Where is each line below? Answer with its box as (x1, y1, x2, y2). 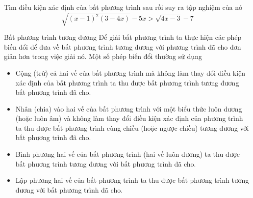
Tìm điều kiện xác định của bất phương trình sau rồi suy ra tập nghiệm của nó (4, 2, 243, 12)
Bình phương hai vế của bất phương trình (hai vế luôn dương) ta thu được (15, 149, 240, 159)
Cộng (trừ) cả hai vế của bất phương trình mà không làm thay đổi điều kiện (15, 67, 246, 78)
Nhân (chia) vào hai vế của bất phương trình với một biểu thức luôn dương (15, 103, 242, 113)
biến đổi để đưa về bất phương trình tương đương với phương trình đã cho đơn (4, 41, 241, 52)
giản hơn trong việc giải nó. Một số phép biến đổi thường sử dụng (4, 51, 202, 61)
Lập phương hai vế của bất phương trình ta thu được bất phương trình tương (15, 175, 249, 185)
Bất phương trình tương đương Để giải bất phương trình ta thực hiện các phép (4, 32, 242, 42)
